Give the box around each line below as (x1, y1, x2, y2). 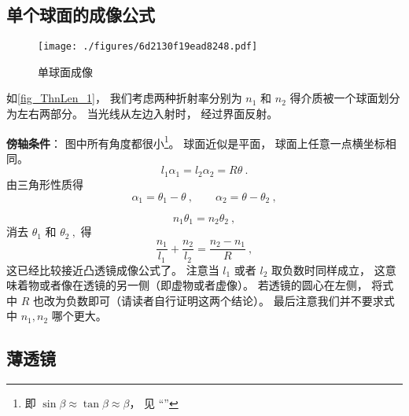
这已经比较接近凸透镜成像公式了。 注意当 (6, 261, 219, 278)
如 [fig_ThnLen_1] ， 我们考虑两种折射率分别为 (6, 90, 242, 106)
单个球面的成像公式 (6, 2, 155, 27)
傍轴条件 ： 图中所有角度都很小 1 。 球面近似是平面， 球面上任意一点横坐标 (6, 132, 385, 151)
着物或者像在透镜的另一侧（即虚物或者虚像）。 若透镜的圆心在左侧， (17, 277, 368, 293)
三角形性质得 (17, 175, 83, 192)
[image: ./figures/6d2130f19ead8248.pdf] (38, 41, 258, 53)
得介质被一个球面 (289, 90, 378, 106)
